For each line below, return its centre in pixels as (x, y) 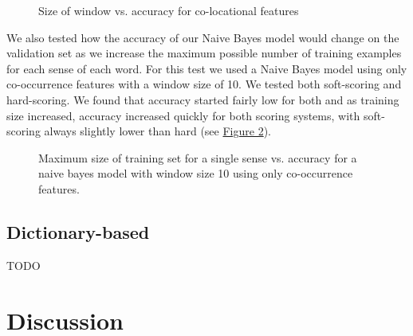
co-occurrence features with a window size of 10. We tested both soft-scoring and (204, 84)
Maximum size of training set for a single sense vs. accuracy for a (198, 157)
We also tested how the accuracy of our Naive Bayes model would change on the (203, 37)
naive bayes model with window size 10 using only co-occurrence (196, 173)
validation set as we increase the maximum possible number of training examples (204, 53)
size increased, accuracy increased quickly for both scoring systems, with (183, 115)
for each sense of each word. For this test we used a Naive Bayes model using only (207, 68)
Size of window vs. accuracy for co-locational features (169, 10)
